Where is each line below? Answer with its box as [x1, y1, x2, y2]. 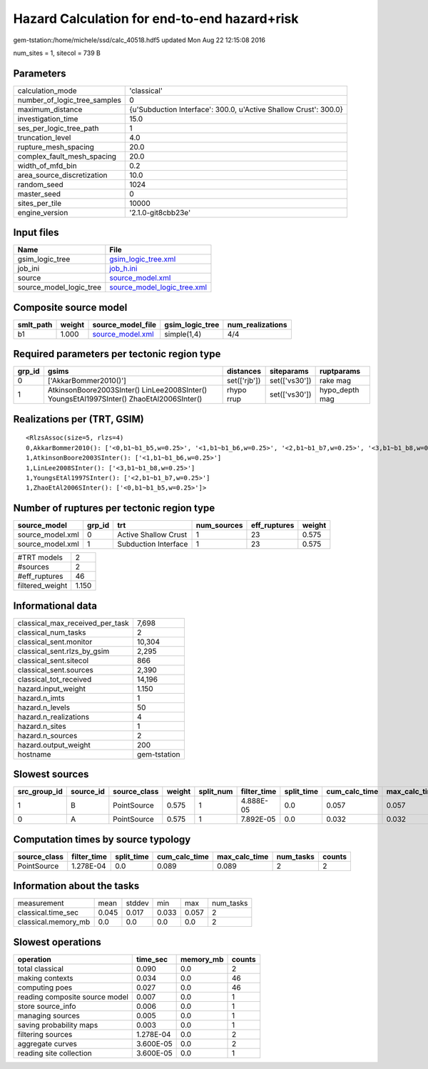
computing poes [17, 983, 73, 993]
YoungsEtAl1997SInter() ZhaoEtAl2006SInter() [47, 394, 203, 404]
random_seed [17, 179, 63, 189]
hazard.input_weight [17, 683, 86, 693]
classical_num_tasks [17, 627, 86, 637]
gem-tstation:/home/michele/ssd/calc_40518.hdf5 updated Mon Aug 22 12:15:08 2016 [13, 36, 265, 44]
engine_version [17, 207, 68, 217]
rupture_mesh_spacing [17, 141, 94, 151]
